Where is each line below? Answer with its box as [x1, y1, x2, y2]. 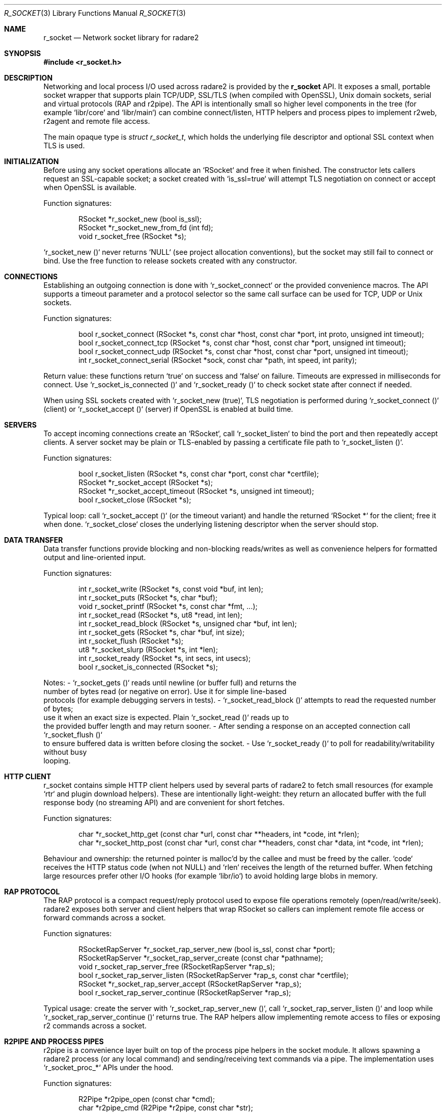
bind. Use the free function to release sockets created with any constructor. [43, 256, 297, 265]
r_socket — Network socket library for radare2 [43, 33, 199, 42]
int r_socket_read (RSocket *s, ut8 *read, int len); [78, 611, 242, 619]
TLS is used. [43, 141, 85, 150]
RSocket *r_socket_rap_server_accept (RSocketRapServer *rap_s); [78, 979, 302, 988]
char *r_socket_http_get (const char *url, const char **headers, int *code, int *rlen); [78, 830, 359, 838]
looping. [43, 756, 71, 765]
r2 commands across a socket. [43, 1021, 147, 1030]
